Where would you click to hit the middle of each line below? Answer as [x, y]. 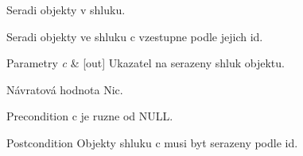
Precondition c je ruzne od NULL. [90, 116]
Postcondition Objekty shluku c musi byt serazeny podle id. [152, 142]
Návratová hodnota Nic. [65, 89]
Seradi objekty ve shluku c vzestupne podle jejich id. [135, 36]
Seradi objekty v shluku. [66, 10]
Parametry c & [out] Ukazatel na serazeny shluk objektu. [146, 63]
